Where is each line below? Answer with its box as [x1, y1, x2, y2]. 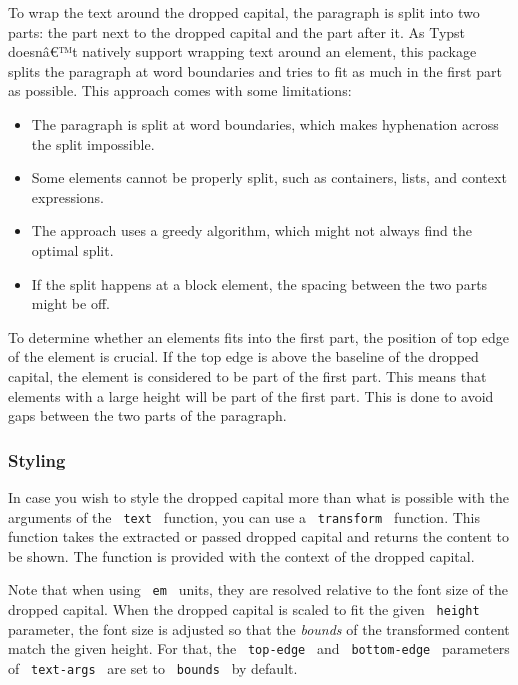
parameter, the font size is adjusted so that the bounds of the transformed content [8, 618, 510, 639]
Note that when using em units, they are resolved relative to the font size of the [8, 579, 508, 600]
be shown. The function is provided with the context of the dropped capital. [8, 545, 475, 566]
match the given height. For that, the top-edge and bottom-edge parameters [8, 638, 510, 659]
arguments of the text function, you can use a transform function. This [8, 506, 481, 527]
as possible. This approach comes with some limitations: [8, 80, 352, 101]
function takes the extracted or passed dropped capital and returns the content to [8, 526, 510, 547]
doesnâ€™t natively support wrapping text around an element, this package [8, 41, 477, 62]
